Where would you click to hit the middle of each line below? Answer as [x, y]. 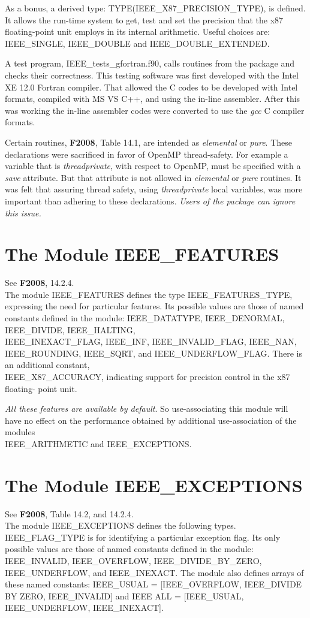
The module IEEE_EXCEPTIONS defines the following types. [121, 525]
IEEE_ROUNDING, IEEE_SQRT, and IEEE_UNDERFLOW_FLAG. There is [154, 353]
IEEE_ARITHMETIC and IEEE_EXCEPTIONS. [98, 443]
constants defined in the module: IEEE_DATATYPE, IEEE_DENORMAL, [145, 318]
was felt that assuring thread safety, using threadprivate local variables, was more [154, 189]
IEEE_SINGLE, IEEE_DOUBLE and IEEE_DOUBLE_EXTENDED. [137, 43]
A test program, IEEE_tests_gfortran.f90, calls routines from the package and [150, 63]
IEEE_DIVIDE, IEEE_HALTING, [70, 329]
